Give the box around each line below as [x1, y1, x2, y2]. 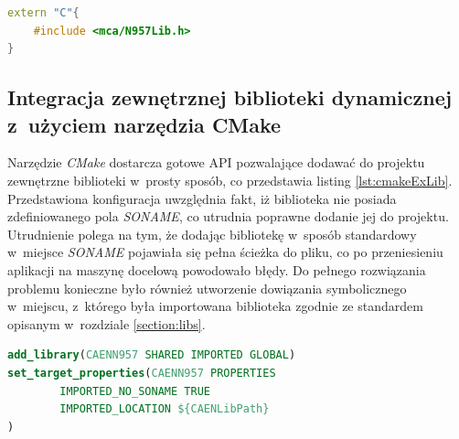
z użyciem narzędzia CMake [7, 110, 282, 138]
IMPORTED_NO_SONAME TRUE [59, 384, 210, 398]
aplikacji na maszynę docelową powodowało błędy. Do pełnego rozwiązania [7, 260, 426, 279]
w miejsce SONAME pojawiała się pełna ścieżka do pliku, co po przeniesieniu [7, 242, 443, 262]
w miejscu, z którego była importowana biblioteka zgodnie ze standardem [7, 296, 423, 316]
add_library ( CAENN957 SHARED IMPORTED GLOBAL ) [7, 348, 296, 362]
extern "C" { [7, 6, 80, 19]
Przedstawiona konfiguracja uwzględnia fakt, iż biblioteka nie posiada [7, 188, 397, 208]
